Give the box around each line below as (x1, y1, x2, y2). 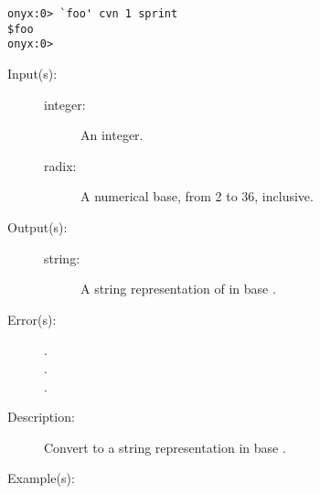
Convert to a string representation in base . (44, 437, 286, 456)
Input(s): (7, 63, 58, 82)
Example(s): (7, 468, 75, 488)
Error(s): (7, 309, 57, 328)
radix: (44, 156, 77, 175)
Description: (7, 407, 75, 426)
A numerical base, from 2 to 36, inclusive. (80, 187, 314, 206)
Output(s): (7, 217, 68, 236)
